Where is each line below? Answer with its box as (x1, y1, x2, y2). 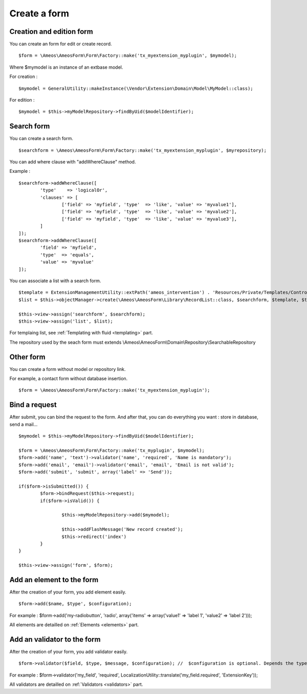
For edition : (9, 97, 35, 103)
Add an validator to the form (9, 635, 101, 644)
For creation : (9, 73, 38, 80)
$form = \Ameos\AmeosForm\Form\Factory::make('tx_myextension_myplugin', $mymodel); (18, 53, 237, 58)
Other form (9, 352, 46, 361)
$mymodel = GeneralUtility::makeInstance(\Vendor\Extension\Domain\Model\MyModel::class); (18, 85, 253, 91)
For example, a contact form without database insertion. (9, 375, 128, 382)
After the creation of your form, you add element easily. (9, 589, 126, 595)
